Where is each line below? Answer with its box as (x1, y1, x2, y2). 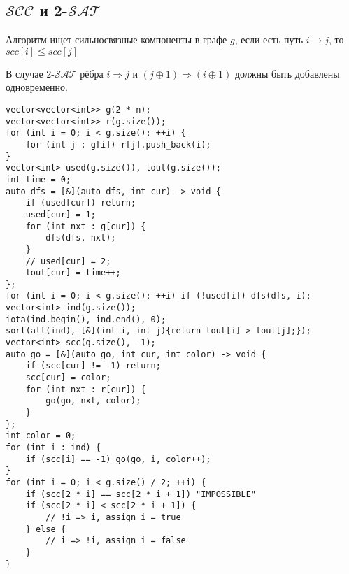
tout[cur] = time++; (25, 268, 121, 278)
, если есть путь (234, 32, 304, 47)
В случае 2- (6, 66, 55, 80)
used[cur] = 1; (25, 209, 96, 220)
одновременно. (6, 80, 68, 94)
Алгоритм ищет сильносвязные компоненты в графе (6, 32, 227, 47)
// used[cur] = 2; (25, 256, 111, 266)
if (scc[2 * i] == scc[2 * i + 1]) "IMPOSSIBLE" (25, 489, 256, 499)
